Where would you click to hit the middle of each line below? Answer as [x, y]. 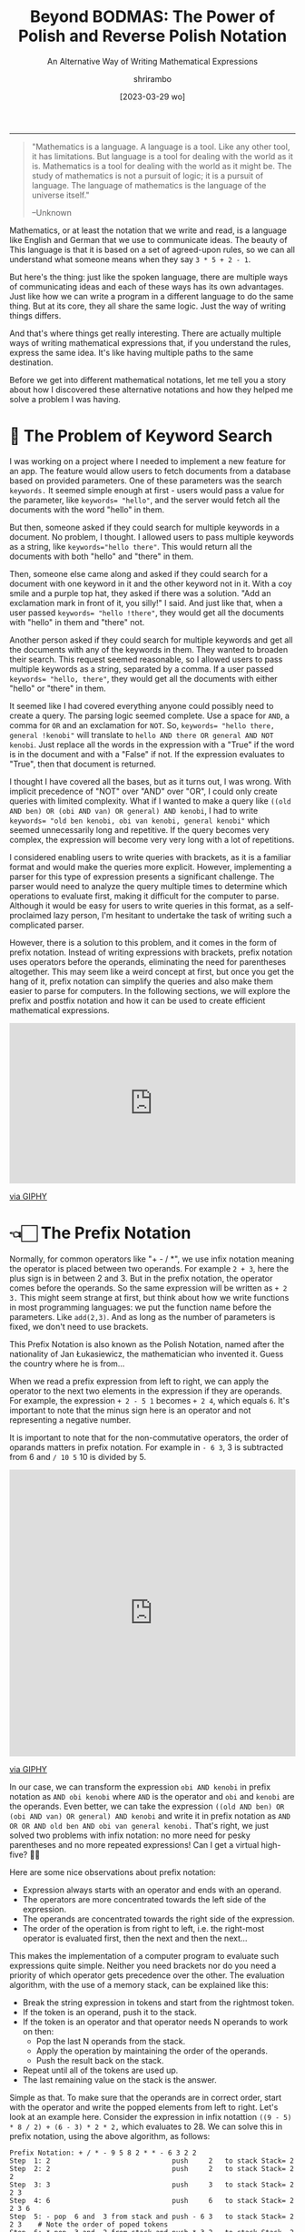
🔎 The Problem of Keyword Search [141, 436]
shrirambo [152, 78]
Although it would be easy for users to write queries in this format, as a [142, 905]
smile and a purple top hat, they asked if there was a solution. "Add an [140, 593]
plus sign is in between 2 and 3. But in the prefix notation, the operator [141, 1278]
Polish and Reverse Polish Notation [152, 36]
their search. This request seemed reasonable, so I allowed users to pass [146, 659]
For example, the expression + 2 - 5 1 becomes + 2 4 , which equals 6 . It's [150, 1401]
